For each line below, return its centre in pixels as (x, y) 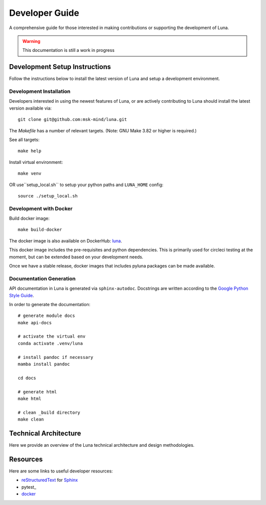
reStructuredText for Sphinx (50, 480)
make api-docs (35, 323)
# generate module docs (47, 316)
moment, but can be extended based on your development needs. (76, 257)
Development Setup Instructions (60, 67)
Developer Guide (44, 13)
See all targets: (24, 139)
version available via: (30, 108)
